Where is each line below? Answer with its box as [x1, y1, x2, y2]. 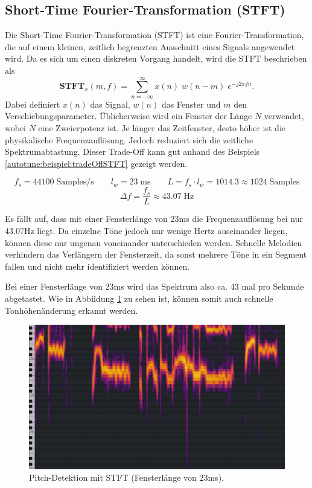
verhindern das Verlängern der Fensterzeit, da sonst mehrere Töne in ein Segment [5, 248, 307, 261]
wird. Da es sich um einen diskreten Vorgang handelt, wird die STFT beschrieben [5, 52, 307, 65]
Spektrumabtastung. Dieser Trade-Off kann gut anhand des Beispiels [5, 145, 260, 158]
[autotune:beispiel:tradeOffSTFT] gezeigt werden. [5, 157, 188, 169]
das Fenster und [161, 97, 221, 110]
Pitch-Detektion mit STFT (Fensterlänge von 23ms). [29, 471, 224, 484]
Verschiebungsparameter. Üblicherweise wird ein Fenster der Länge [5, 109, 252, 122]
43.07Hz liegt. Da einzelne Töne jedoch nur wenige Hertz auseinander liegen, [5, 224, 288, 236]
